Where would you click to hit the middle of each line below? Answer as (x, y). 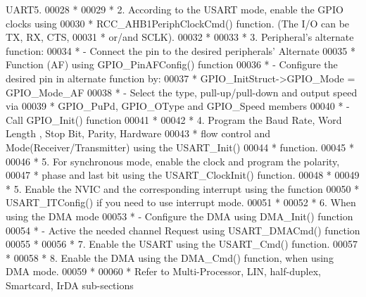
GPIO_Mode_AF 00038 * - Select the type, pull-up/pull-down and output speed (182, 92)
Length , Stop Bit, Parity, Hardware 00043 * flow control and (138, 133)
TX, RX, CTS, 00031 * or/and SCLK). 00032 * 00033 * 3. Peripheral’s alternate (180, 37)
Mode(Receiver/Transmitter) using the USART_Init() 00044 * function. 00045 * (180, 147)
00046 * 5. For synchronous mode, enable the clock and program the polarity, (173, 161)
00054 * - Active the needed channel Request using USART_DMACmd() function (183, 230)
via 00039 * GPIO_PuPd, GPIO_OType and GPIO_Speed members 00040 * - (178, 106)
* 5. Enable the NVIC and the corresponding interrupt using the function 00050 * (183, 188)
